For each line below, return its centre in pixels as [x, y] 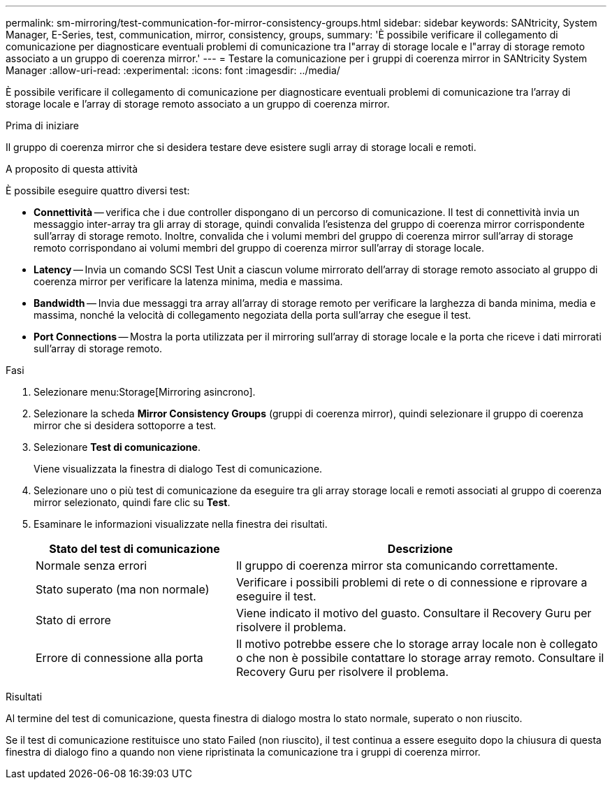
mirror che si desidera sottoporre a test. [125, 425]
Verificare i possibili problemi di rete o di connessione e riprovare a [411, 582]
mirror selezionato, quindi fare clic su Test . [132, 502]
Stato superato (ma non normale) [123, 589]
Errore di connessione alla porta [119, 658]
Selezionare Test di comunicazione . [117, 447]
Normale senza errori [92, 566]
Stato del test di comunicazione [134, 549]
